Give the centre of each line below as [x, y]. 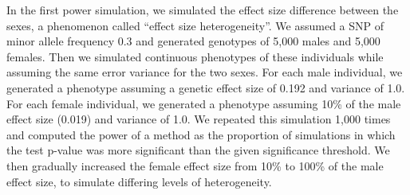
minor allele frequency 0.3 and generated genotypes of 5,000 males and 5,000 [193, 41]
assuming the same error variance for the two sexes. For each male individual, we [205, 72]
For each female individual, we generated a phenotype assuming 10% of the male [204, 103]
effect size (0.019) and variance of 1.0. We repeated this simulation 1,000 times [199, 119]
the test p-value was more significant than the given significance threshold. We [198, 150]
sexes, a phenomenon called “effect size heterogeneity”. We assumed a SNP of [195, 25]
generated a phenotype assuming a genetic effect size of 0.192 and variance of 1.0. [206, 87]
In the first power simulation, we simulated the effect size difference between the [203, 10]
